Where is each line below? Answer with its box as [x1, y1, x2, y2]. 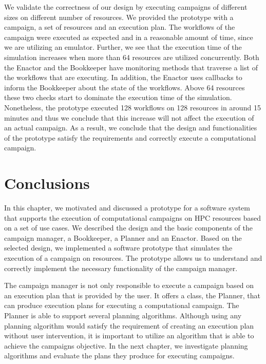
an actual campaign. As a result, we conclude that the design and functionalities [4, 122, 257, 133]
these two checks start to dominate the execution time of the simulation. [4, 92, 232, 103]
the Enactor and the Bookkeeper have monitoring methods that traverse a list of [4, 62, 258, 72]
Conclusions [4, 173, 90, 194]
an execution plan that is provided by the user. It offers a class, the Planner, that [4, 290, 260, 300]
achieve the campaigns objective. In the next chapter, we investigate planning [4, 340, 248, 351]
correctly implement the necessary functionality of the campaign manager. [4, 262, 238, 273]
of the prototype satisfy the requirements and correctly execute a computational [4, 132, 256, 143]
